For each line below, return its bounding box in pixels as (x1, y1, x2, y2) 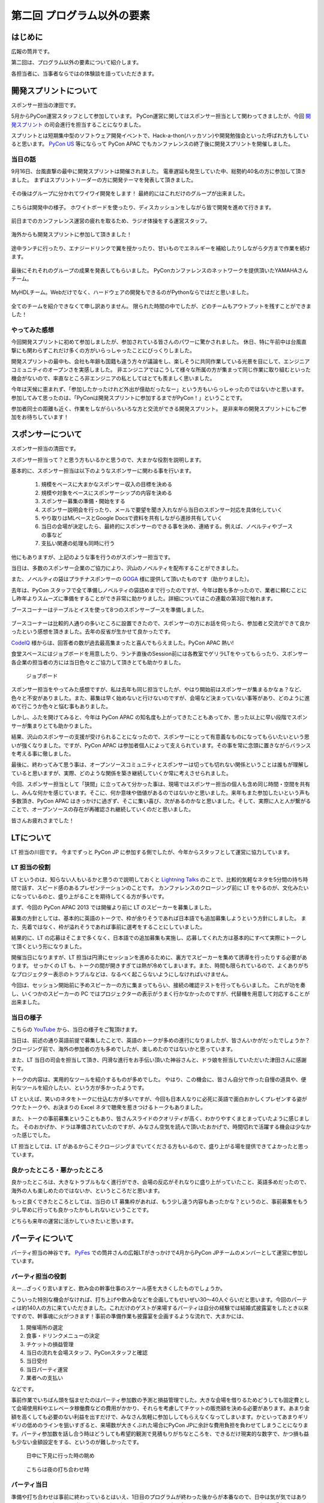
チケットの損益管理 (26, 1341, 74, 1348)
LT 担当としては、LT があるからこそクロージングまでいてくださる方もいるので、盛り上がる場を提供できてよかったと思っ (11, 1142, 309, 1149)
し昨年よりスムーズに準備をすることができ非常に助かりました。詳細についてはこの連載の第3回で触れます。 (11, 595, 276, 602)
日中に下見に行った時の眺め (26, 1452, 95, 1459)
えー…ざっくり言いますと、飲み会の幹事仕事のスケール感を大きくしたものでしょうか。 (11, 1285, 226, 1292)
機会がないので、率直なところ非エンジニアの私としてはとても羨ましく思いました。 (11, 375, 215, 382)
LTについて (11, 833, 52, 843)
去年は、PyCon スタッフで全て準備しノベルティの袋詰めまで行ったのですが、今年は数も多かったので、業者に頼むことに (11, 586, 307, 593)
